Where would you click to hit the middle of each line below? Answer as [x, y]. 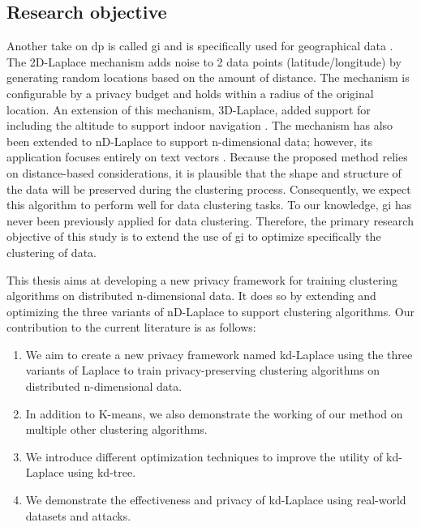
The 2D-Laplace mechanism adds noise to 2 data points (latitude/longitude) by [204, 61]
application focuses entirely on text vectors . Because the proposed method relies [207, 157]
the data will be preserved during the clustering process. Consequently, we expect [209, 189]
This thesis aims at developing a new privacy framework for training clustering [202, 279]
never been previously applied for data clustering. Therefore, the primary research [210, 220]
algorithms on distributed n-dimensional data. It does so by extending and [191, 296]
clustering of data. [52, 252]
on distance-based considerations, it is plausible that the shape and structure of [204, 172]
